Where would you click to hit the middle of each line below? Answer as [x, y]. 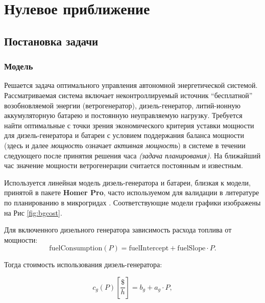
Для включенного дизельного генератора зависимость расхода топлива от [118, 230]
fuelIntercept [149, 249]
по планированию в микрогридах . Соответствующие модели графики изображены [132, 202]
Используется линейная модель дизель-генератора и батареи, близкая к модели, [127, 182]
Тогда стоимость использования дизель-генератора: [83, 264]
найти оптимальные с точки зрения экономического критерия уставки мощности [129, 125]
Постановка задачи [51, 41]
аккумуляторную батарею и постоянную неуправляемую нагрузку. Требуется [123, 115]
